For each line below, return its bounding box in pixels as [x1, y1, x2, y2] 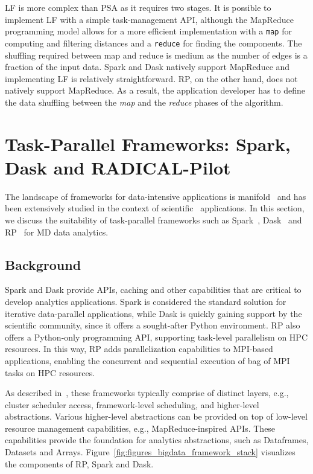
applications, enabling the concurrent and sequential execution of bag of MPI [5, 354, 290, 367]
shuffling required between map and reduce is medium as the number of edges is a [5, 48, 308, 61]
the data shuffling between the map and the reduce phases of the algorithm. [5, 95, 283, 108]
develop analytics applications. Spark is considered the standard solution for [5, 295, 286, 307]
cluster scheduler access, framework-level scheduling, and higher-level [5, 398, 259, 411]
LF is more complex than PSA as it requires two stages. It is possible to [5, 1, 271, 13]
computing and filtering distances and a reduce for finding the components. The [5, 36, 302, 49]
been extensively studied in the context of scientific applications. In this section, [5, 202, 305, 214]
